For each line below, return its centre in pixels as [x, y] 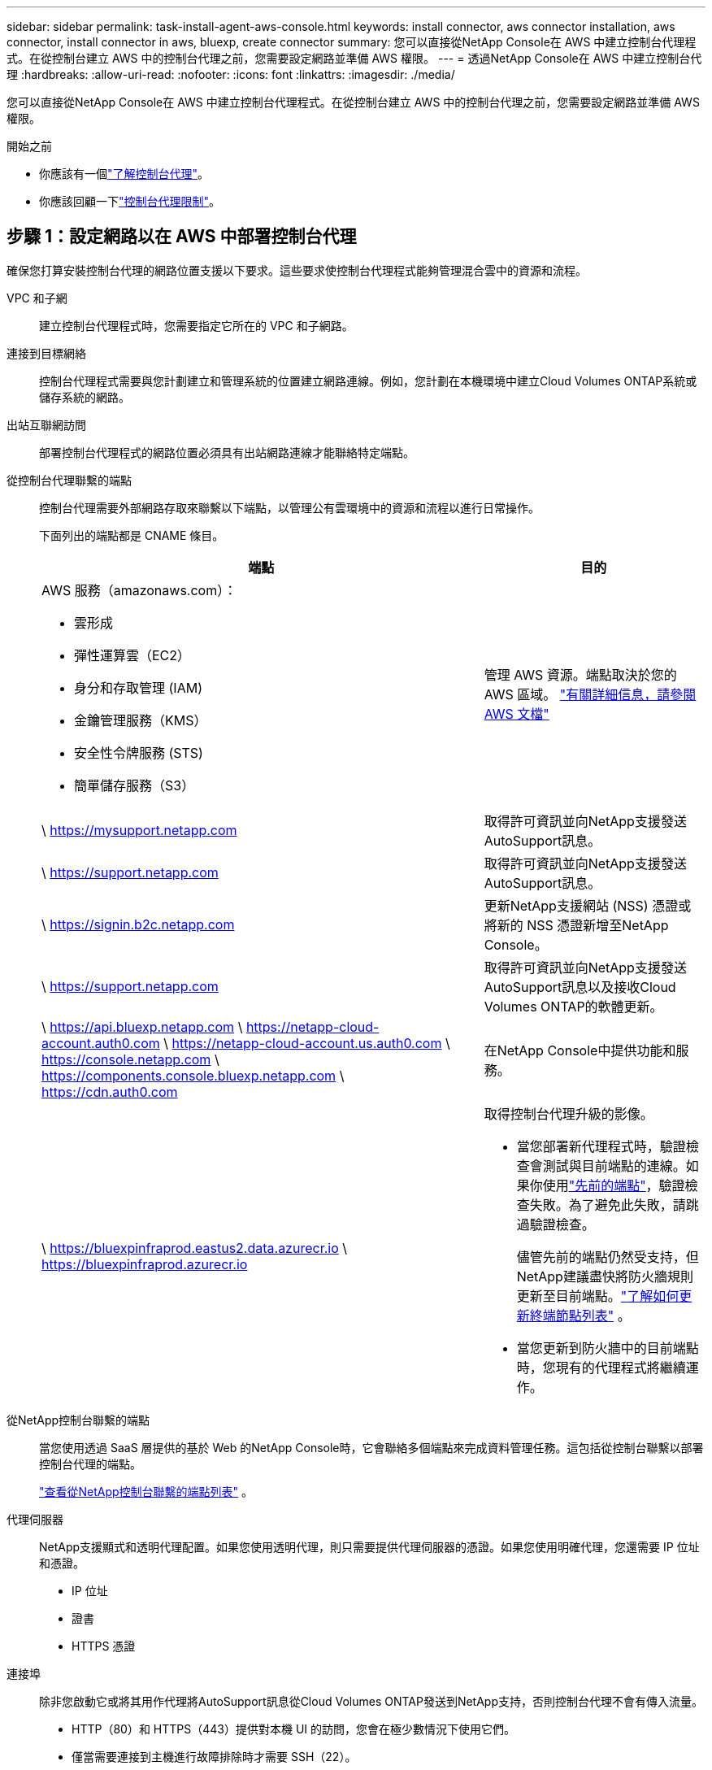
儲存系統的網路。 [85, 397]
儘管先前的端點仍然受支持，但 [608, 1257]
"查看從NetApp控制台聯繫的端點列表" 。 [146, 1491]
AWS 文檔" [517, 713]
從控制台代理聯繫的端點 [69, 480]
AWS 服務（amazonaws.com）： [139, 590]
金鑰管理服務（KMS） [141, 720]
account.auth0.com [101, 1043]
